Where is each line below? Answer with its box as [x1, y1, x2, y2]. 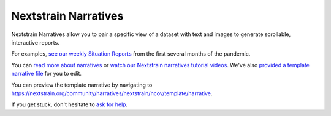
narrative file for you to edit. [11, 70, 82, 78]
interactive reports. [11, 38, 59, 46]
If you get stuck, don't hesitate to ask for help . [11, 101, 128, 108]
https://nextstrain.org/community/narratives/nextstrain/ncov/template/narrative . [11, 89, 213, 97]
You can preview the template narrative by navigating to [11, 81, 153, 89]
